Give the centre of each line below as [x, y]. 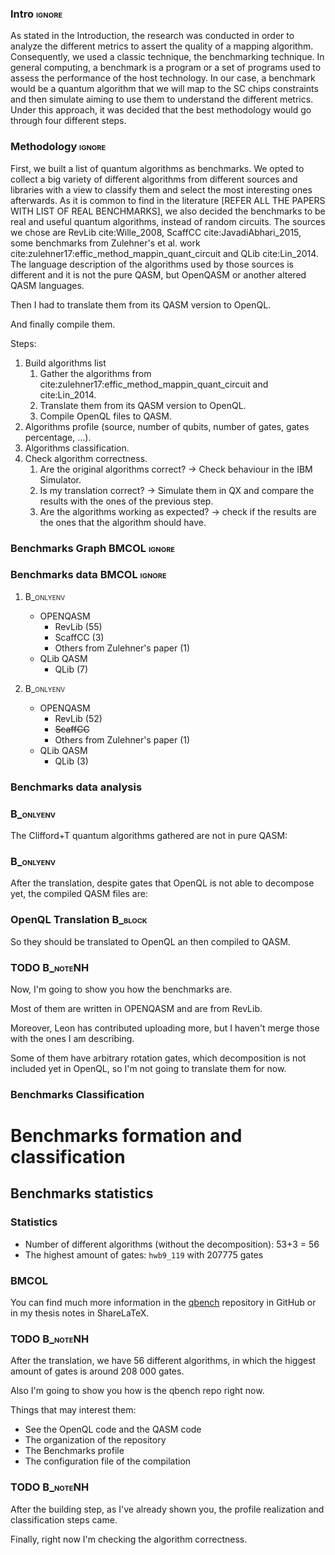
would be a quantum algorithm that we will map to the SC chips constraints [164, 89]
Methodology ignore [58, 147]
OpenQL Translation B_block [79, 920]
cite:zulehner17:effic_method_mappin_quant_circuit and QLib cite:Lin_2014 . [164, 253]
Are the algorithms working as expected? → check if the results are [178, 511]
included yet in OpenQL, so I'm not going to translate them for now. [148, 1068]
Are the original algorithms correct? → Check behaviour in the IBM [176, 469]
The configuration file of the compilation [108, 1461]
